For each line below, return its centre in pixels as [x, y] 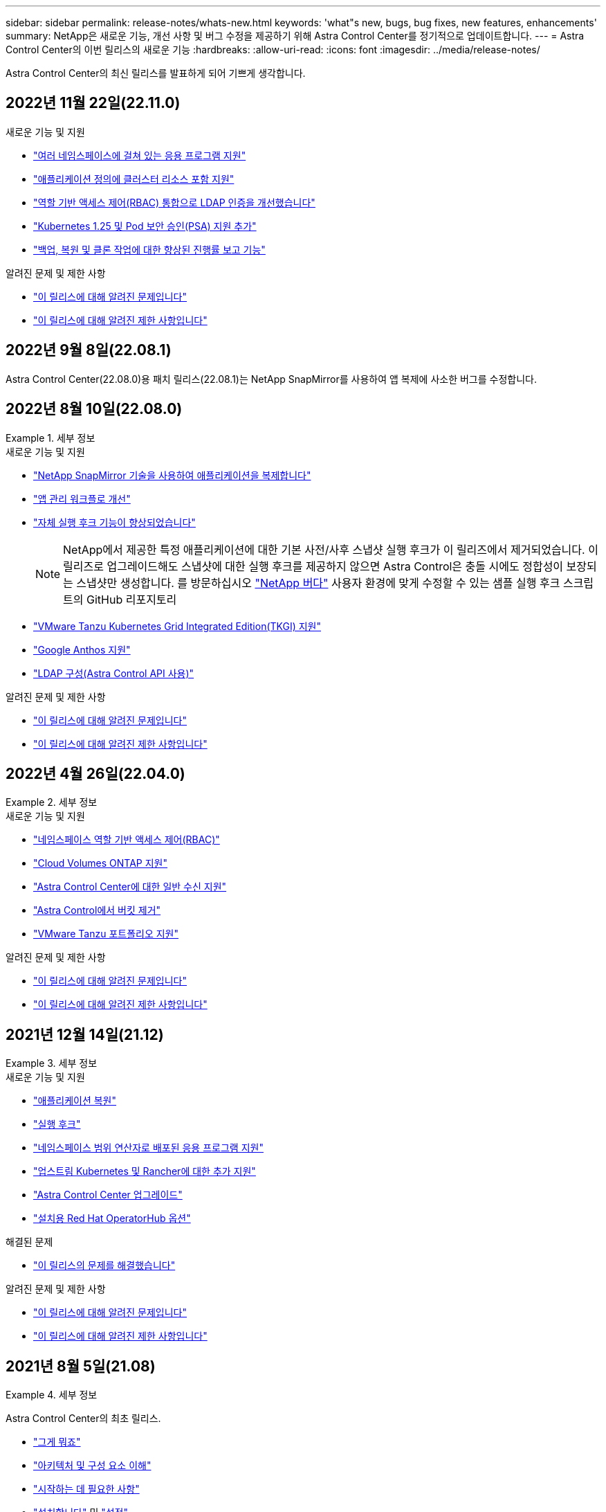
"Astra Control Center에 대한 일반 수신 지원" [130, 887]
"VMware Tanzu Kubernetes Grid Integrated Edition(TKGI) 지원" [177, 626]
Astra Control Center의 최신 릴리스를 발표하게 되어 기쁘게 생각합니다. [156, 73]
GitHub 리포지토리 [132, 599]
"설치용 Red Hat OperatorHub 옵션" [112, 1218]
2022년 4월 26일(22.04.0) [95, 773]
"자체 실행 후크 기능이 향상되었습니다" [114, 522]
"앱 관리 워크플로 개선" [82, 498]
